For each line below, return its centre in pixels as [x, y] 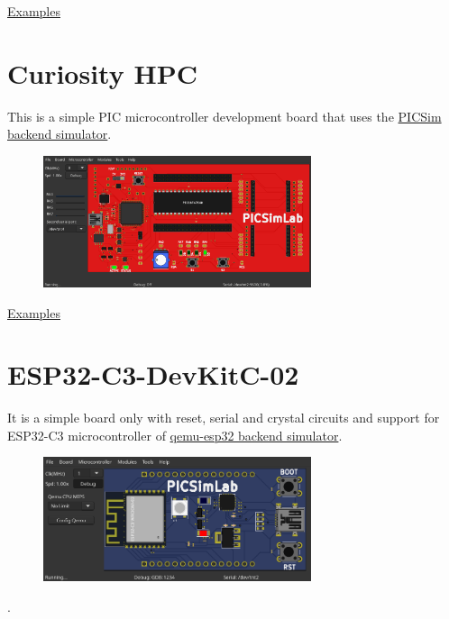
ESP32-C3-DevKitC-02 [153, 374]
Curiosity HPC [102, 73]
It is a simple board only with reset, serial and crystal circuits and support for [224, 418]
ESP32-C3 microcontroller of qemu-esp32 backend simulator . [175, 435]
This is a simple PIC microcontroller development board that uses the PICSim [224, 116]
